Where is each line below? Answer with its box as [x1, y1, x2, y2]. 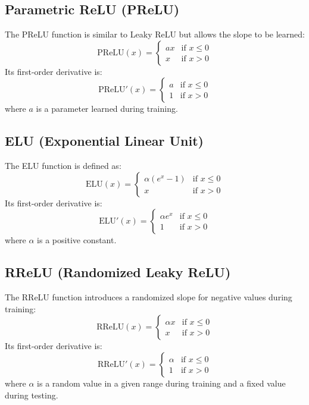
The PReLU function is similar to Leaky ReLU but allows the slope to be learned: [5, 28, 305, 40]
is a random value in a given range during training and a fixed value [37, 376, 286, 389]
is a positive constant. [37, 234, 117, 246]
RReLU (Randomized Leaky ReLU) [5, 263, 231, 281]
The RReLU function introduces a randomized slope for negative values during [5, 291, 292, 303]
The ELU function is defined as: [5, 159, 121, 172]
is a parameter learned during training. [36, 102, 178, 115]
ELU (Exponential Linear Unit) [5, 131, 204, 150]
